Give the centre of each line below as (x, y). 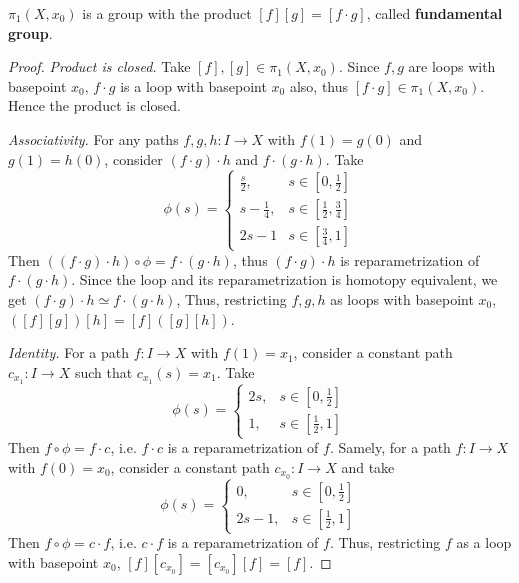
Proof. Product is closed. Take (99, 66)
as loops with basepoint (402, 298)
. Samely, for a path (390, 447)
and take (368, 466)
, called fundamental (434, 13)
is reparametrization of (410, 259)
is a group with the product (167, 13)
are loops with (452, 66)
